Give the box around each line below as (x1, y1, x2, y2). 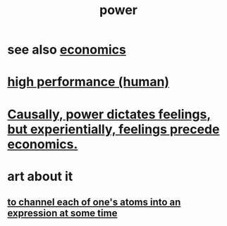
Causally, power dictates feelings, (7, 106, 211, 122)
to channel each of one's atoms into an (7, 196, 181, 208)
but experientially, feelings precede (7, 121, 220, 137)
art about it (7, 168, 73, 184)
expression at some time (7, 207, 118, 220)
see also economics (7, 42, 127, 58)
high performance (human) (7, 74, 170, 90)
